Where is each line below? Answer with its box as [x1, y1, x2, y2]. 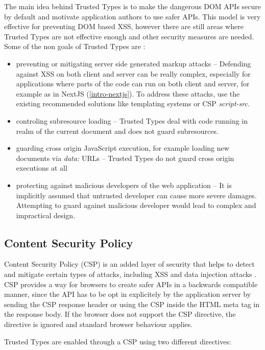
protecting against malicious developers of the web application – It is [16, 179, 232, 190]
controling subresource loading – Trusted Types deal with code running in [16, 115, 248, 126]
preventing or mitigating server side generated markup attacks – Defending [16, 58, 251, 68]
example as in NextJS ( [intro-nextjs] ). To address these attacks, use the [16, 88, 240, 99]
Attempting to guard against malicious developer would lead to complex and [16, 200, 256, 211]
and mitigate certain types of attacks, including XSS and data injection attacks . [4, 269, 257, 279]
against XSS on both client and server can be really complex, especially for [16, 68, 251, 79]
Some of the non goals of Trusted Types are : [4, 41, 146, 52]
